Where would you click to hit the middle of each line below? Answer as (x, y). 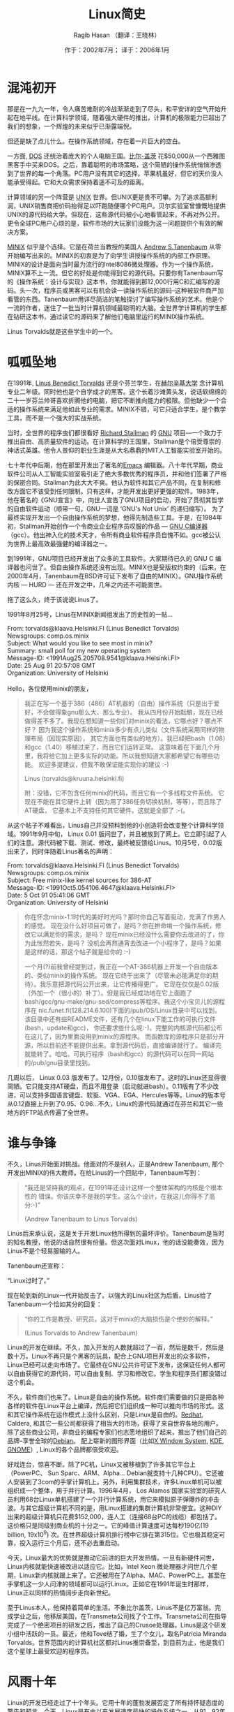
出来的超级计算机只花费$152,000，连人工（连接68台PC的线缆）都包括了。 (114, 1516)
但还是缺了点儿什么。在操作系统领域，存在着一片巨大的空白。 (96, 141)
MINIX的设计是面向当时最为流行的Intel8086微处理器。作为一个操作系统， (112, 264)
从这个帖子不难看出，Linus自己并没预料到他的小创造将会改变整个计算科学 (112, 825)
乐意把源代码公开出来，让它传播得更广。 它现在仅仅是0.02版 (132, 984)
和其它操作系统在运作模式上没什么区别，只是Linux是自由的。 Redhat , (105, 1414)
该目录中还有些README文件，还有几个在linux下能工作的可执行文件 (120, 1019)
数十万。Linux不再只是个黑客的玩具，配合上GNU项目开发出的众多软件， (110, 1356)
